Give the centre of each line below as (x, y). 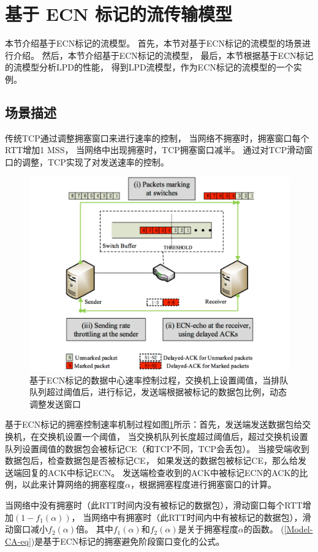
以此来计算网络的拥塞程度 (73, 484)
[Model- (298, 529)
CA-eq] (18, 541)
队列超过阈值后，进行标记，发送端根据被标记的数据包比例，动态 (158, 392)
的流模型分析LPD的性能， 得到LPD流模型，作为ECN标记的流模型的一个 (149, 67)
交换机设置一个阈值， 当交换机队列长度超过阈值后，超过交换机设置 (173, 437)
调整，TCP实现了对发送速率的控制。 (95, 161)
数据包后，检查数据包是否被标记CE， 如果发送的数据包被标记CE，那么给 (151, 460)
